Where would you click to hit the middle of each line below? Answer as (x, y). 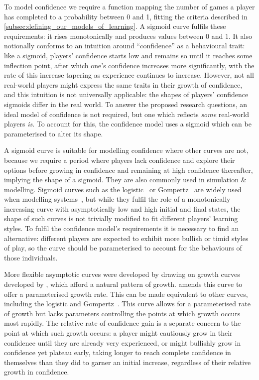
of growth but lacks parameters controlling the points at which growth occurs (122, 313)
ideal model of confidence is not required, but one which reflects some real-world (127, 114)
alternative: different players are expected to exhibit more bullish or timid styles (126, 238)
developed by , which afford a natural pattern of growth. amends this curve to (123, 284)
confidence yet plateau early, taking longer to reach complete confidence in (118, 352)
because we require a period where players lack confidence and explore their (120, 160)
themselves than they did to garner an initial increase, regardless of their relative (128, 362)
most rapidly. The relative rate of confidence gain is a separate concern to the (123, 323)
